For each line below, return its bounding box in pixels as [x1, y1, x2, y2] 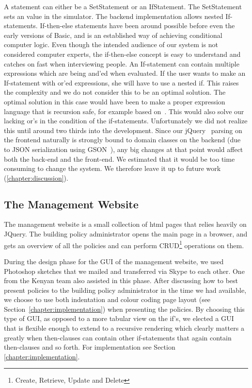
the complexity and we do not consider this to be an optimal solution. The [4, 87, 226, 97]
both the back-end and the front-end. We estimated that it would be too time [4, 153, 235, 164]
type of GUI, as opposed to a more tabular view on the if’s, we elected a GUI [4, 313, 234, 323]
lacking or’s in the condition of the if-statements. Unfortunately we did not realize [4, 116, 248, 126]
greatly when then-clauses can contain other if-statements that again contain [4, 332, 232, 342]
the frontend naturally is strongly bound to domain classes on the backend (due [4, 135, 241, 145]
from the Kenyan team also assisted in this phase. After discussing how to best [4, 275, 238, 286]
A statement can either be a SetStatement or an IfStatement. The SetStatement [4, 1, 242, 11]
